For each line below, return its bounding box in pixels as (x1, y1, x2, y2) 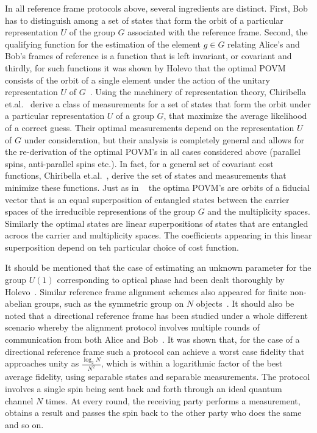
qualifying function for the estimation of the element (5, 37, 201, 50)
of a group (116, 109, 154, 122)
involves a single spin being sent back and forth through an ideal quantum (5, 382, 282, 395)
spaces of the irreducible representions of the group (5, 205, 196, 218)
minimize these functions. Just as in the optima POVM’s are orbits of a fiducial (5, 181, 310, 193)
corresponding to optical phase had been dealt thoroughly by (57, 273, 285, 286)
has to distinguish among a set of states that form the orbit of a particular (5, 13, 283, 26)
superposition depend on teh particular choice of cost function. (5, 240, 239, 253)
